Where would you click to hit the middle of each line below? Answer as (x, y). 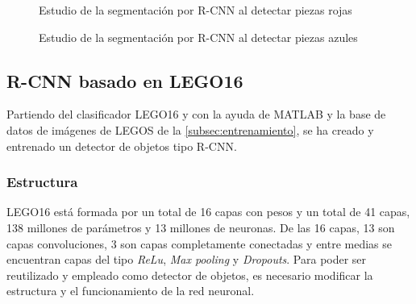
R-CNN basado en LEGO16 (125, 80)
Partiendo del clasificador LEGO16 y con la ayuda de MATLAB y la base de (196, 114)
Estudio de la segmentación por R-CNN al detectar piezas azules (198, 37)
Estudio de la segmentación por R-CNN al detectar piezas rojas (196, 10)
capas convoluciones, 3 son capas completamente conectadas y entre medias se (200, 243)
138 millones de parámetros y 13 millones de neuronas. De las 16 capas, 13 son (201, 227)
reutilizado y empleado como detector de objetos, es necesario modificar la (190, 275)
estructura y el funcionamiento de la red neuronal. (131, 291)
